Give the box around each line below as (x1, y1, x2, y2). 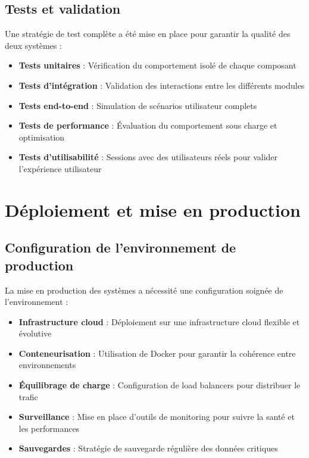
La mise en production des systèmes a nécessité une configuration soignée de (5, 283, 283, 296)
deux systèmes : (5, 39, 62, 51)
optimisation (18, 130, 65, 143)
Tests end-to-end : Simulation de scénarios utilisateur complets (18, 99, 257, 111)
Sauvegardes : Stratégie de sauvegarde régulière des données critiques (18, 442, 278, 454)
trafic (18, 390, 38, 403)
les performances (18, 422, 80, 434)
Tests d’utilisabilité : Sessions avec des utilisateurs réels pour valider (18, 151, 278, 163)
